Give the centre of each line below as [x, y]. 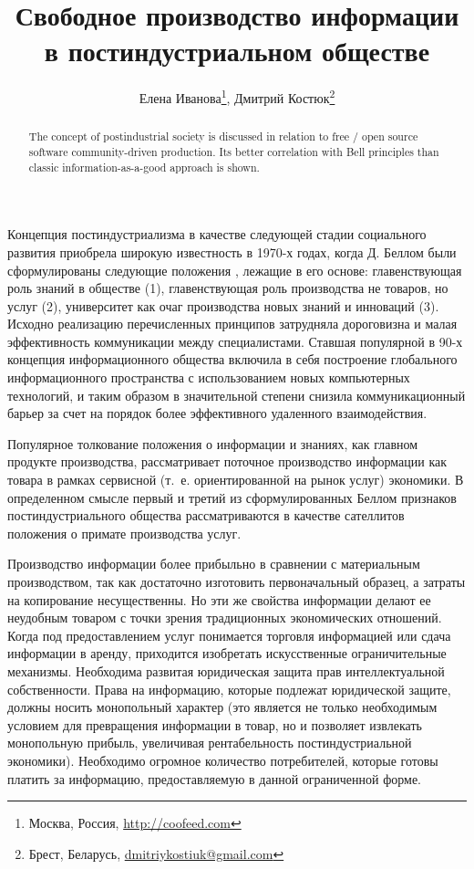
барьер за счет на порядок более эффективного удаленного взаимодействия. [217, 413]
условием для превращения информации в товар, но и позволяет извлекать [215, 724]
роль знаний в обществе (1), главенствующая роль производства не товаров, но [228, 288]
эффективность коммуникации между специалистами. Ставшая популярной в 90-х [235, 341]
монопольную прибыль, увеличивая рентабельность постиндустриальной [210, 743]
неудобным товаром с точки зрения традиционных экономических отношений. [225, 618]
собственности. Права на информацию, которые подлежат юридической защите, [229, 689]
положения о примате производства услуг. [124, 533]
